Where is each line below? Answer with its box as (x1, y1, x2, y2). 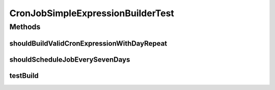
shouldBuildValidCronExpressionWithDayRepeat (9, 39, 168, 48)
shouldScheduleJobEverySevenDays (9, 55, 130, 64)
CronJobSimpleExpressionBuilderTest (9, 8, 174, 19)
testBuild (9, 71, 39, 80)
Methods (9, 22, 41, 31)
